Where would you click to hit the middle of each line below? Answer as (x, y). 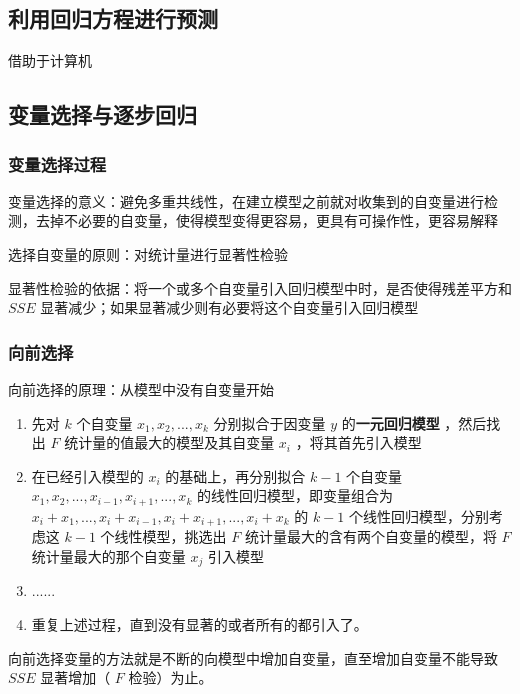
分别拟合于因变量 (269, 422)
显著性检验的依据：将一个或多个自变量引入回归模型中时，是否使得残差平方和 (260, 287)
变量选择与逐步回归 (102, 114)
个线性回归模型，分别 (418, 515)
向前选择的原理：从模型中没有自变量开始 (141, 388)
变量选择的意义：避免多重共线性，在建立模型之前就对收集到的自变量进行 (246, 200)
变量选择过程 (57, 163)
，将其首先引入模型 (358, 442)
